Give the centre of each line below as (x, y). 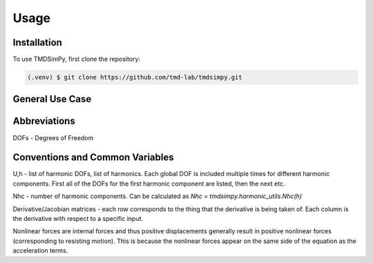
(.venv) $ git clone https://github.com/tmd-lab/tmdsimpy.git (135, 77)
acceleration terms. (40, 251)
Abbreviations (44, 121)
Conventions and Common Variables (93, 158)
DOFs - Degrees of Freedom (53, 137)
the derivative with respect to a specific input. (78, 219)
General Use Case (52, 99)
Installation (37, 42)
